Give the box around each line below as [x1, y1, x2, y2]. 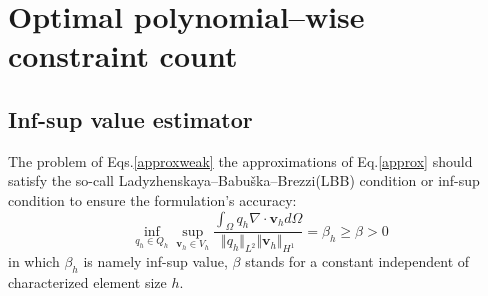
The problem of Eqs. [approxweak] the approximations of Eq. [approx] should [8, 150, 473, 171]
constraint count [8, 35, 238, 76]
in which [8, 251, 60, 272]
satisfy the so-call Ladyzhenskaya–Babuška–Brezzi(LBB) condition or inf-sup [8, 170, 480, 191]
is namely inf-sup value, [83, 251, 228, 272]
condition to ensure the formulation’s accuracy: [8, 189, 297, 210]
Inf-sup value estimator [8, 103, 253, 134]
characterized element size [8, 271, 167, 292]
